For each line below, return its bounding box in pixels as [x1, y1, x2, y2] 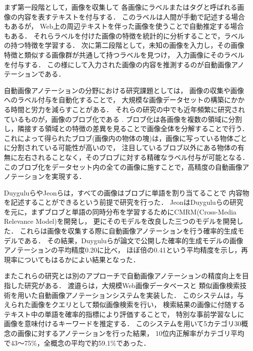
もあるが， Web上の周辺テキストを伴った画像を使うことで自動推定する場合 [4, 21, 244, 31]
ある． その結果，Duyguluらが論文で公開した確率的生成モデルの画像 [24, 235, 243, 245]
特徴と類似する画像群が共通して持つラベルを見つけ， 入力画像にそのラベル [4, 49, 245, 59]
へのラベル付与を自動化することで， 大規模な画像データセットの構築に [4, 95, 231, 105]
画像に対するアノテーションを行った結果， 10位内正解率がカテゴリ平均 [17, 328, 245, 338]
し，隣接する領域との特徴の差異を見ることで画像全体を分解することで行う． [4, 123, 249, 134]
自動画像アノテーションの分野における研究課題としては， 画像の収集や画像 [4, 85, 244, 95]
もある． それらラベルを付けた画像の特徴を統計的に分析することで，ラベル [4, 30, 245, 40]
